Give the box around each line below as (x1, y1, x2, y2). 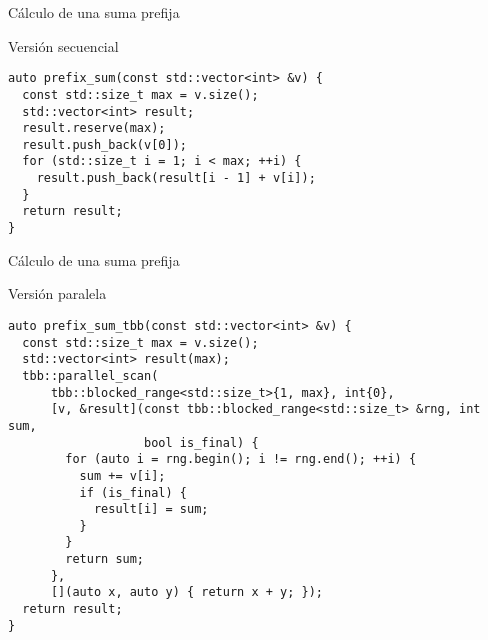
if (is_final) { (79, 485, 187, 500)
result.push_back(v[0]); (22, 137, 187, 152)
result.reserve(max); (22, 121, 166, 136)
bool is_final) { (144, 435, 259, 450)
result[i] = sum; (93, 502, 209, 517)
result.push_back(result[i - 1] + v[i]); (36, 171, 316, 186)
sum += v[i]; (79, 468, 166, 483)
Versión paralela (8, 283, 107, 304)
